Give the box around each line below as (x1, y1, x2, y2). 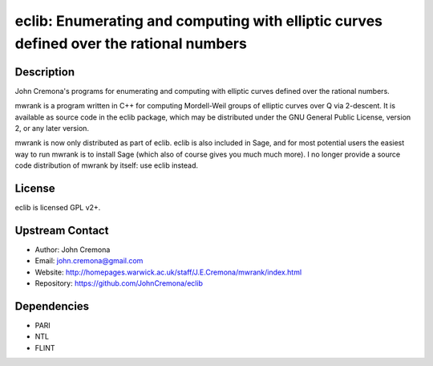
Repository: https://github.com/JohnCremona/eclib (34, 279, 204, 288)
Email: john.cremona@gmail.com (34, 256, 144, 266)
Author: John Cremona (34, 245, 111, 254)
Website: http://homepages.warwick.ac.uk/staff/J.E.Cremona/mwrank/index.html (34, 267, 302, 277)
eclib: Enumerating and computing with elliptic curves (14, 12, 382, 30)
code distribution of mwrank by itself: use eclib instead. (14, 161, 198, 170)
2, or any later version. (14, 124, 90, 133)
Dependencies (14, 299, 90, 313)
